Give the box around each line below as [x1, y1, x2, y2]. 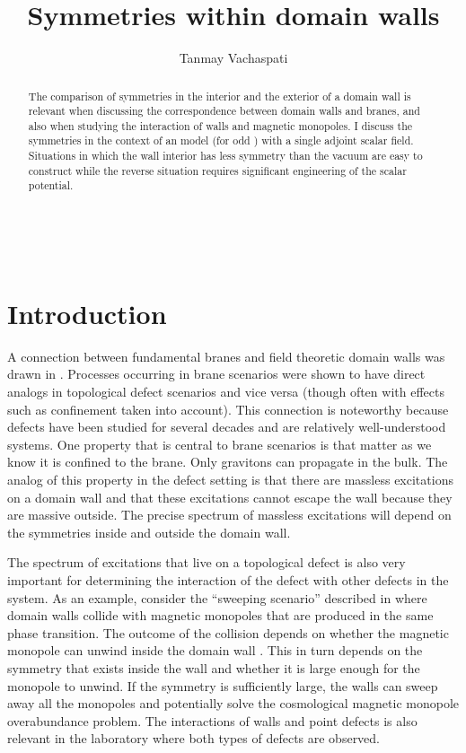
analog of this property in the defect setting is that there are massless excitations [7, 469, 453, 488]
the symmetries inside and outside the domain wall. [7, 522, 291, 541]
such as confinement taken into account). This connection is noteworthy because [7, 399, 449, 418]
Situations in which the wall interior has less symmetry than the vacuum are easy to [28, 148, 423, 163]
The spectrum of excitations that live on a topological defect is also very [7, 553, 406, 572]
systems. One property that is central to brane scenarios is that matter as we [7, 434, 432, 453]
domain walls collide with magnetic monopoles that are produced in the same [7, 606, 434, 625]
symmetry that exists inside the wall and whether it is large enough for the [7, 658, 420, 677]
